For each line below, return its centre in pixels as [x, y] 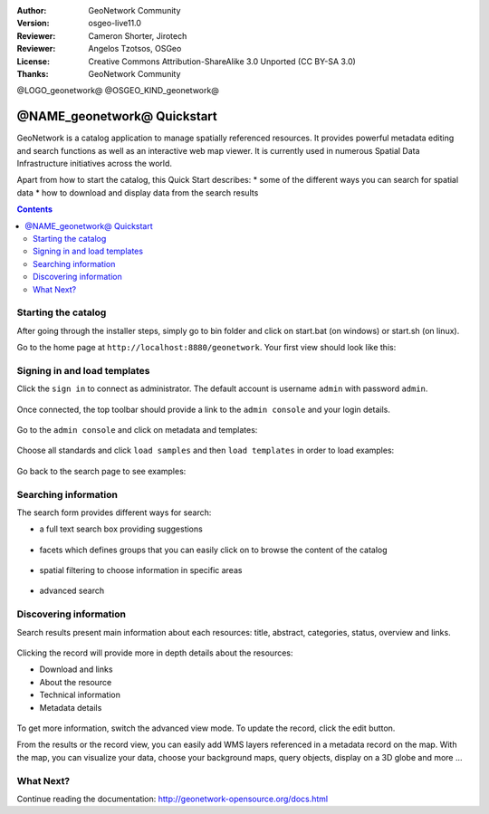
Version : [33, 24]
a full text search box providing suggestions [121, 529]
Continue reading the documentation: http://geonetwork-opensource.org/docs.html [173, 799]
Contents [35, 209]
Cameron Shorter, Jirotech [138, 35]
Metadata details [71, 707]
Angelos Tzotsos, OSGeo [135, 49]
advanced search [72, 591]
